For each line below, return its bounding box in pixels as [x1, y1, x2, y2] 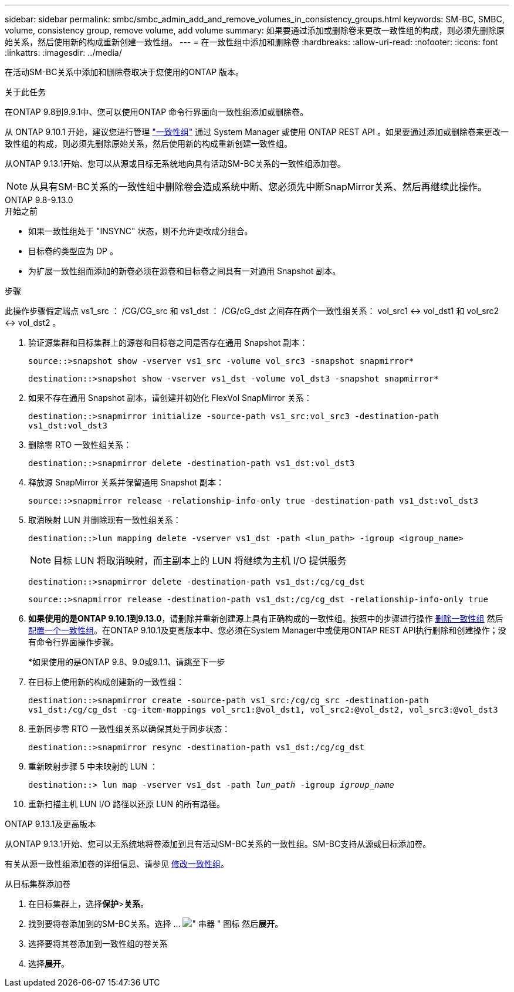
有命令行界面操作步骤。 [28, 637, 119, 647]
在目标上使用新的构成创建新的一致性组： [28, 677, 184, 687]
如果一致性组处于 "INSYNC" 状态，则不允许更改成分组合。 [28, 226, 253, 236]
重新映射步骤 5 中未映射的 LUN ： [28, 761, 158, 771]
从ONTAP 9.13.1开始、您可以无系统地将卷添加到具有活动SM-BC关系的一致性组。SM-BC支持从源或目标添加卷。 [5, 839, 431, 849]
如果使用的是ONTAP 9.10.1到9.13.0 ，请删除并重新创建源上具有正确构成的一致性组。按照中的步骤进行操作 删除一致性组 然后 [28, 613, 503, 623]
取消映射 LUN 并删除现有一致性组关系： [28, 515, 181, 525]
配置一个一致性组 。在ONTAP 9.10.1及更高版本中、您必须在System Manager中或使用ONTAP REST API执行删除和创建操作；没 [28, 625, 506, 635]
